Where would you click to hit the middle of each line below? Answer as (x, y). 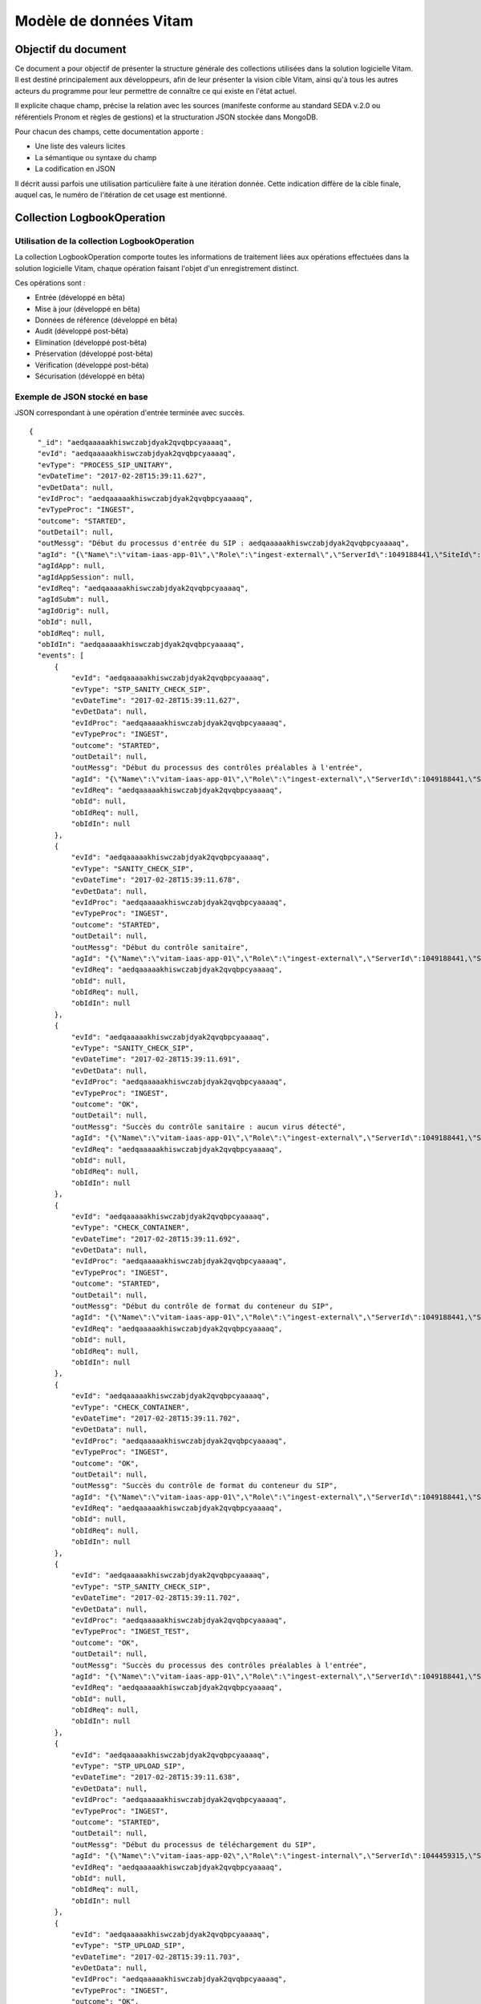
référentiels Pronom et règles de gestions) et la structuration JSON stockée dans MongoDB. (166, 117)
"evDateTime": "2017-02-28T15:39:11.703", (156, 1957)
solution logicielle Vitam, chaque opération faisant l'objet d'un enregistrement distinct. (157, 268)
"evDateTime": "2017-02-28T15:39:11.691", (156, 1059)
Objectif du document (71, 49)
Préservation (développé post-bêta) (94, 354)
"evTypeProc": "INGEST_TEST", (130, 1632)
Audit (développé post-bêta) (82, 331)
